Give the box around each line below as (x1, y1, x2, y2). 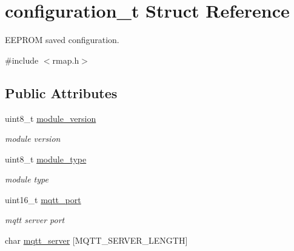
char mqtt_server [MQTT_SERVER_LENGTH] (5, 234, 188, 247)
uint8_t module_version (5, 112, 96, 124)
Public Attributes (5, 83, 118, 102)
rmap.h (52, 53, 79, 66)
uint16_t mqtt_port (5, 193, 81, 206)
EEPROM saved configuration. (5, 33, 119, 46)
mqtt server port (5, 213, 65, 226)
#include (5, 53, 39, 66)
